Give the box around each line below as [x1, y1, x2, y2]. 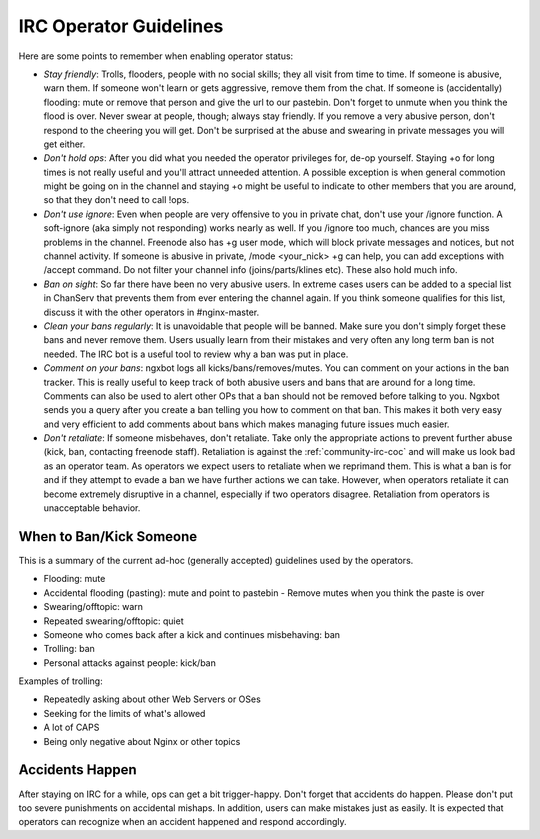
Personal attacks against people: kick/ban [43, 656, 217, 669]
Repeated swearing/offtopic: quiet [43, 615, 184, 627]
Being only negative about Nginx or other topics [43, 735, 241, 747]
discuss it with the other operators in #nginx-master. [43, 306, 260, 318]
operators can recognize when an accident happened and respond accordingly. [18, 816, 347, 828]
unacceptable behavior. [43, 502, 141, 514]
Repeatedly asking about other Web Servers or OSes [43, 693, 262, 705]
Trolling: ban [43, 643, 95, 655]
